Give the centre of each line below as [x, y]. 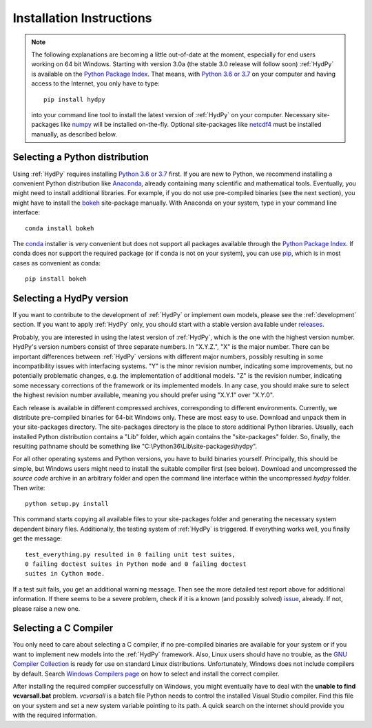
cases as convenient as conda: [57, 263]
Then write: [29, 488]
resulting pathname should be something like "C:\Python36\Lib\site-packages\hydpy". [135, 446]
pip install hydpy [75, 99]
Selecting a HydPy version [71, 298]
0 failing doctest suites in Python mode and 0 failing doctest [136, 564]
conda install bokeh [60, 228]
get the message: [38, 538]
